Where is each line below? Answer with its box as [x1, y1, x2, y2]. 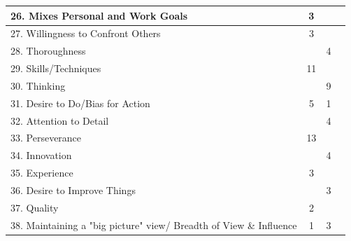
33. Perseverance [10, 130, 82, 145]
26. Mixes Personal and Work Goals [10, 8, 188, 22]
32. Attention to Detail [10, 113, 109, 128]
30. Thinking [10, 78, 66, 92]
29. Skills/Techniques [10, 61, 101, 76]
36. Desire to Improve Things [10, 182, 136, 197]
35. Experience [10, 165, 73, 180]
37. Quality [10, 200, 59, 214]
